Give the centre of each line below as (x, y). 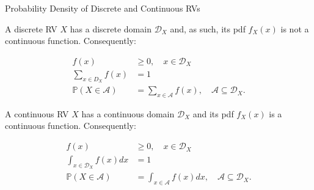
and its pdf (213, 113)
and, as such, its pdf (208, 28)
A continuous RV (37, 113)
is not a (295, 28)
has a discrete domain (111, 28)
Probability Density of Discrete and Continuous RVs (103, 8)
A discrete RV (31, 28)
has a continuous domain (128, 113)
